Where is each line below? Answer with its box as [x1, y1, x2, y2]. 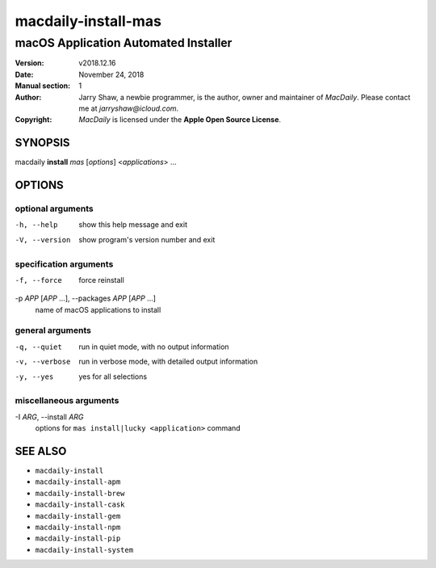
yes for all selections [78, 372, 148, 381]
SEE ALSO [15, 444, 67, 458]
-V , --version [15, 235, 71, 244]
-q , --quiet [15, 342, 62, 351]
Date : [15, 69, 34, 79]
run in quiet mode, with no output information [78, 342, 229, 351]
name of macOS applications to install [35, 305, 161, 314]
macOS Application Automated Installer [15, 36, 233, 50]
